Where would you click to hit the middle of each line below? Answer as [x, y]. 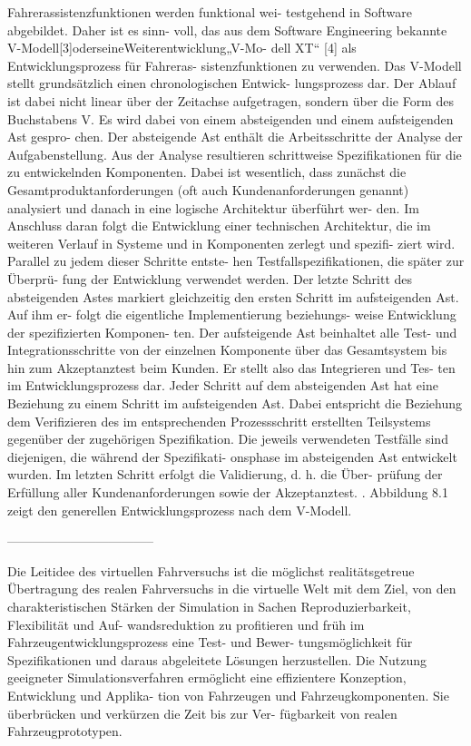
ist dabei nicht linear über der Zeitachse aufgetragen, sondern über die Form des [231, 100]
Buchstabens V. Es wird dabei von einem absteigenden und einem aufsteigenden [231, 118]
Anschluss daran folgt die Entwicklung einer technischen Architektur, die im [219, 226]
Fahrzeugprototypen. [65, 731]
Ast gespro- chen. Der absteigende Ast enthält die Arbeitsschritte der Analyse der [235, 137]
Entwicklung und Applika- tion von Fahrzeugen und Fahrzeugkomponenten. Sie [228, 695]
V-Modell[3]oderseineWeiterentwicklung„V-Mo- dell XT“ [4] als [182, 48]
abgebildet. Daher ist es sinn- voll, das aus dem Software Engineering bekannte [227, 29]
